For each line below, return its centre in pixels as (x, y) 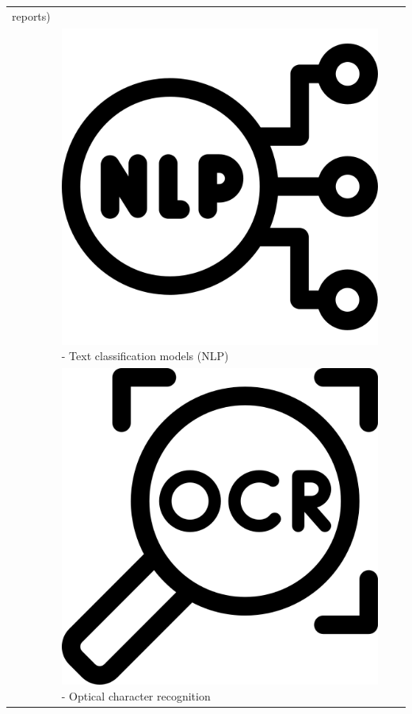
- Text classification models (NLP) (145, 356)
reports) (31, 15)
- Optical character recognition (136, 696)
